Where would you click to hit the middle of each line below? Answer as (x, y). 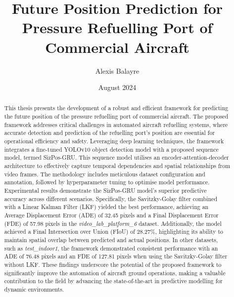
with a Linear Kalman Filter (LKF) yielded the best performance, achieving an (106, 207)
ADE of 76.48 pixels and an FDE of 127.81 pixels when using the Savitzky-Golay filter (116, 256)
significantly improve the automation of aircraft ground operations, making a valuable (115, 273)
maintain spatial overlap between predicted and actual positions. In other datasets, (111, 239)
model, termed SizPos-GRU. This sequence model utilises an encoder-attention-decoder (117, 157)
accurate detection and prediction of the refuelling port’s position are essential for (110, 133)
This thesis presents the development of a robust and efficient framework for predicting (116, 108)
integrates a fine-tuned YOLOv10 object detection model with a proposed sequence (111, 149)
